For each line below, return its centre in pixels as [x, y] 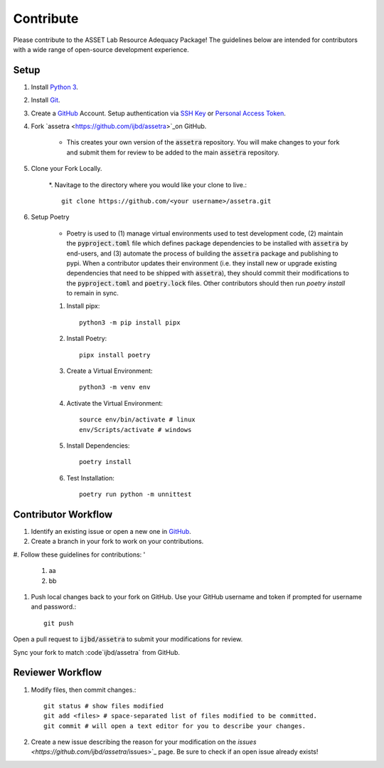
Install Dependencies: [98, 446]
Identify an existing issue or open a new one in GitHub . [111, 532]
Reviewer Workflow [58, 673]
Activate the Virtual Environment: [115, 403]
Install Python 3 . [54, 87]
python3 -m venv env [115, 387]
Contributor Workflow [63, 514]
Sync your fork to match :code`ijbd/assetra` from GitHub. [97, 652]
